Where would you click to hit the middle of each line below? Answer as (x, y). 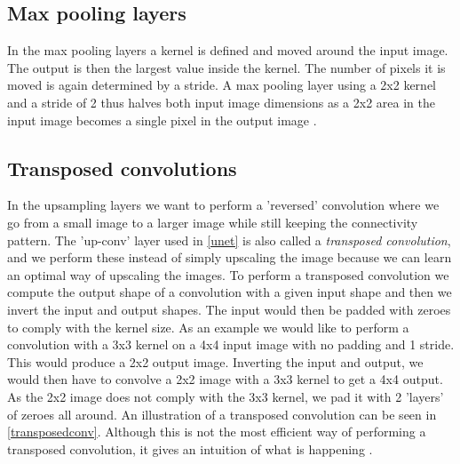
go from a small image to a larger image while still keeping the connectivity (213, 222)
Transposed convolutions (122, 168)
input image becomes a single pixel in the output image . (162, 120)
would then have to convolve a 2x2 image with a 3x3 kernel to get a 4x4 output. (225, 379)
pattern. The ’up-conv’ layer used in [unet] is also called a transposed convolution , (229, 240)
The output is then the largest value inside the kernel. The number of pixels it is (226, 67)
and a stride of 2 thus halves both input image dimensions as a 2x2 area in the (221, 102)
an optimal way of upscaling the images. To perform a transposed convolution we (228, 274)
